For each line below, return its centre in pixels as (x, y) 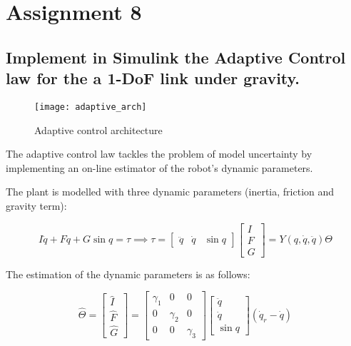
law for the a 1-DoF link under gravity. (153, 78)
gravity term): (36, 205)
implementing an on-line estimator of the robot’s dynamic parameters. (159, 167)
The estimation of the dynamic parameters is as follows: (128, 274)
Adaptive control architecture (98, 129)
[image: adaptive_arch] (91, 107)
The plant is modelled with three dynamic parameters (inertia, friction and (170, 192)
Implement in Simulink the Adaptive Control (176, 57)
